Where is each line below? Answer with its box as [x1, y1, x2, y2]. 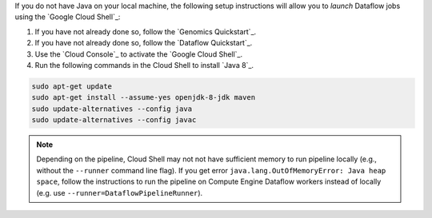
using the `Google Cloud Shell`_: [14, 12, 121, 22]
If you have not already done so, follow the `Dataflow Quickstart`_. [34, 38, 253, 48]
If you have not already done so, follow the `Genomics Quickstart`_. [34, 26, 257, 36]
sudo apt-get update [31, 81, 112, 91]
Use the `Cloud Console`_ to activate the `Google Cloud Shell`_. [34, 49, 243, 59]
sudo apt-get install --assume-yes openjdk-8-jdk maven [31, 93, 256, 102]
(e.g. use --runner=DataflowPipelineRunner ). [36, 188, 203, 197]
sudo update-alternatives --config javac [31, 116, 197, 125]
